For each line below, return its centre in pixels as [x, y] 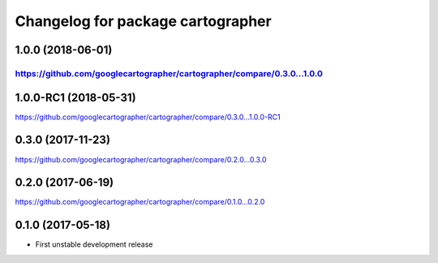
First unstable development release [94, 244]
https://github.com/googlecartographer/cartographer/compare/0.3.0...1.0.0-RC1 [148, 117]
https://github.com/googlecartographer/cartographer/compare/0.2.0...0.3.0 [141, 159]
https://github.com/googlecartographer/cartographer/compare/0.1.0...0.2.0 [140, 202]
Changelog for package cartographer [143, 21]
